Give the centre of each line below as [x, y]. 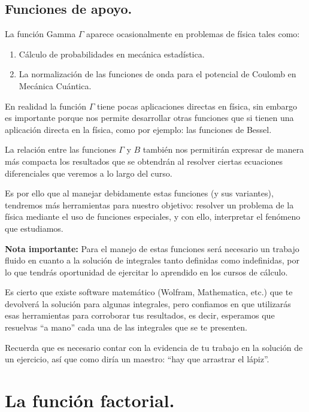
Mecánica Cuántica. [55, 85]
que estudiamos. [34, 228]
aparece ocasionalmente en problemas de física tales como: [193, 34]
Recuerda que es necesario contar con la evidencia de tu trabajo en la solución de [154, 347]
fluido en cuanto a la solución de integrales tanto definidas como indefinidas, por [152, 260]
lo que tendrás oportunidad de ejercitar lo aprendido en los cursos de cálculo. [146, 272]
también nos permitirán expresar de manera [223, 149]
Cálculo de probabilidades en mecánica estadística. [112, 54]
